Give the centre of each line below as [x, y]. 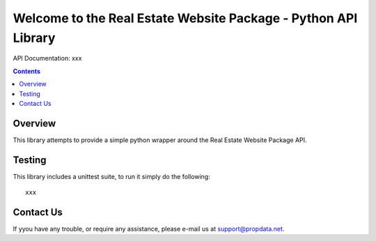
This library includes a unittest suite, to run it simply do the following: [111, 176]
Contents [27, 71]
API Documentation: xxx [47, 59]
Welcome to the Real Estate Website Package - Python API [185, 18]
